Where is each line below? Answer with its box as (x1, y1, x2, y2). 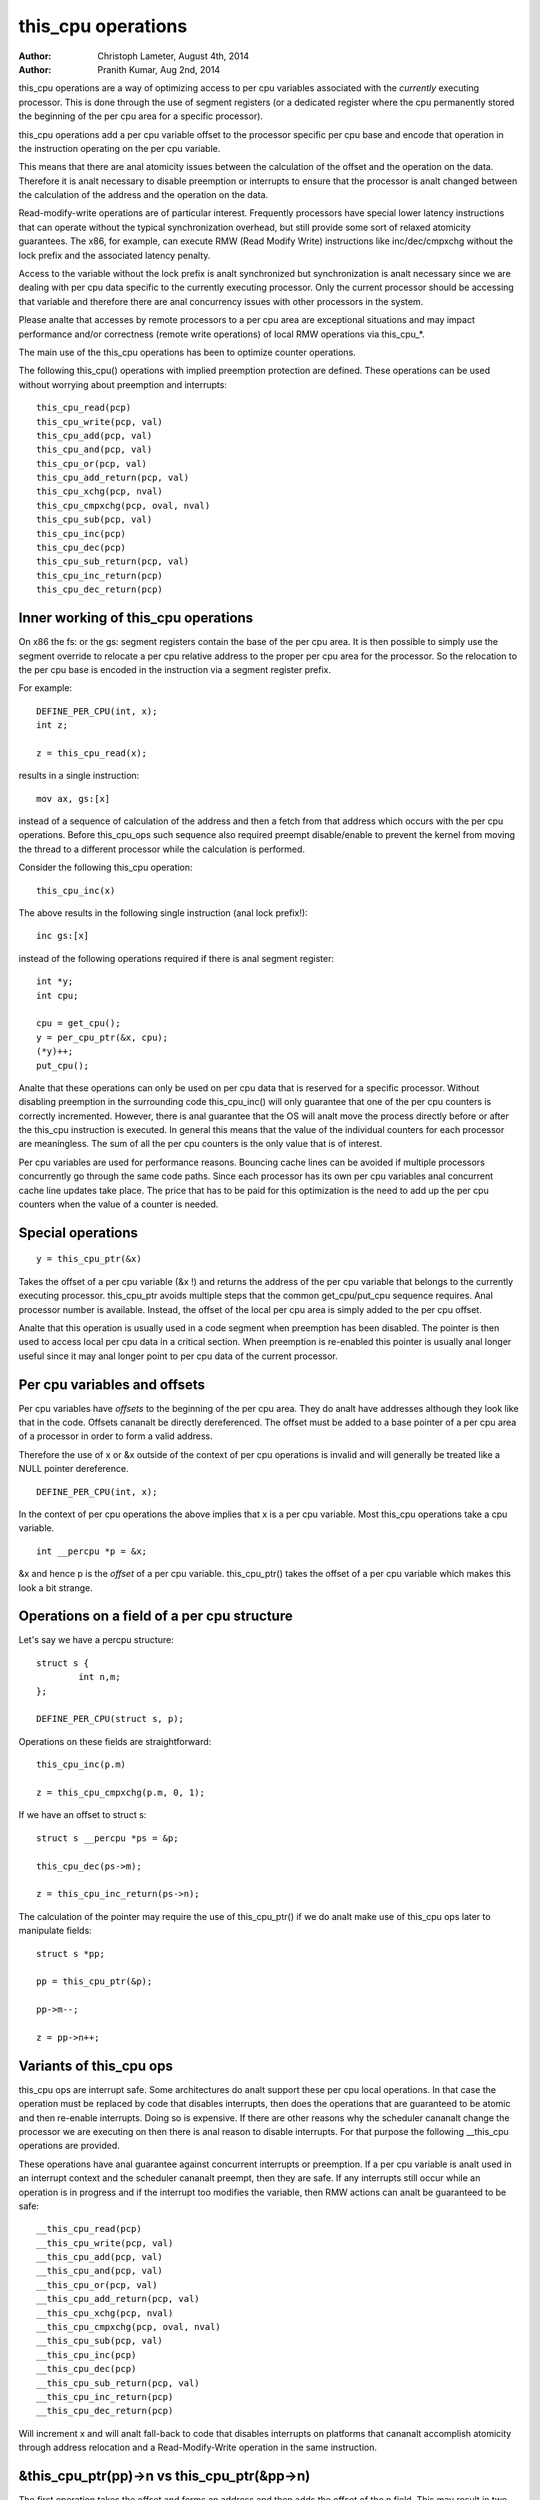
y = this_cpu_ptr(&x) (36, 1253, 142, 1265)
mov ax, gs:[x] (36, 793, 111, 804)
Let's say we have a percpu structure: (18, 1634, 174, 1646)
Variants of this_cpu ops (18, 2057, 174, 2074)
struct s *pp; (36, 1948, 105, 1959)
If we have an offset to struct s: (18, 1809, 147, 1821)
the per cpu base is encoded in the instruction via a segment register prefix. (18, 663, 332, 675)
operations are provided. (18, 2140, 120, 2152)
